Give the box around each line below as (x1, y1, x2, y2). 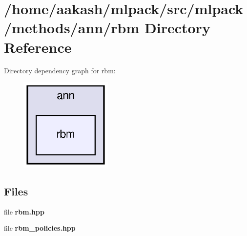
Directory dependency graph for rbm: (4, 65, 116, 75)
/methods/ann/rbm (4, 18, 140, 38)
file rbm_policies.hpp (4, 223, 76, 233)
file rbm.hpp (4, 206, 44, 216)
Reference (4, 37, 72, 57)
